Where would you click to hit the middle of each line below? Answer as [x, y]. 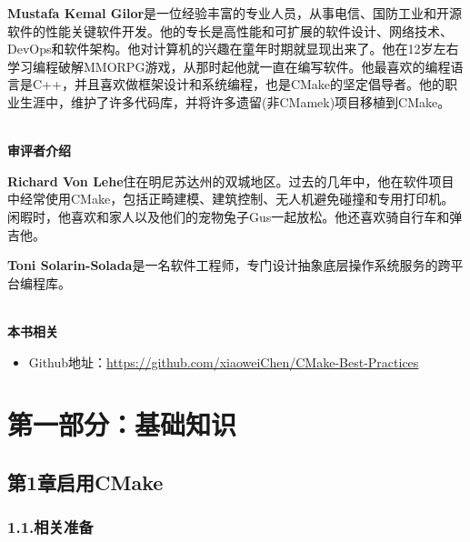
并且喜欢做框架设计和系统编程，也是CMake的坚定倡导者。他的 [260, 84]
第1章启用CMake [85, 482]
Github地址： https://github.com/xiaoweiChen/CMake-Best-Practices [224, 361]
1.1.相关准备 [50, 527]
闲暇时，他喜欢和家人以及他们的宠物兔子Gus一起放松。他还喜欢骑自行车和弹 [235, 216]
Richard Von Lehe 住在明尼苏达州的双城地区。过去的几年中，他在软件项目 [231, 181]
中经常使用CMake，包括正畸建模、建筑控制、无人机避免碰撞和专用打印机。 [231, 199]
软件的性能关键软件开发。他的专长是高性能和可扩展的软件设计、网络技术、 [230, 30]
